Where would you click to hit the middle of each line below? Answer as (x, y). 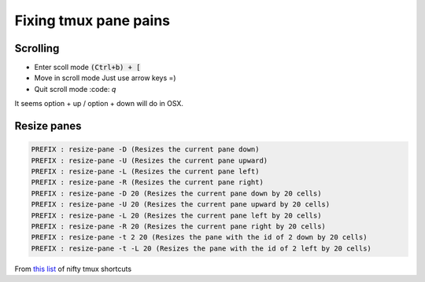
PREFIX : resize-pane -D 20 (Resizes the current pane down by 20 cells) (176, 193)
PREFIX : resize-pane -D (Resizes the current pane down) (145, 150)
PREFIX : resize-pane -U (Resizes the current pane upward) (150, 160)
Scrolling (37, 48)
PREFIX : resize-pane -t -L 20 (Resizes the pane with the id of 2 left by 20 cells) (201, 248)
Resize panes (48, 126)
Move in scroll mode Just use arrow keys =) (105, 78)
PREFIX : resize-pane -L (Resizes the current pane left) (145, 172)
